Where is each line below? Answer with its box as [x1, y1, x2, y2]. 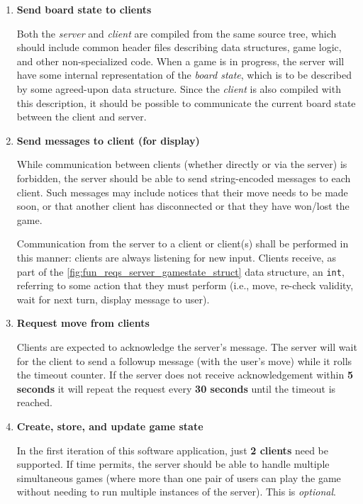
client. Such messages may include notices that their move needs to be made [16, 184, 348, 199]
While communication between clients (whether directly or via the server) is [16, 157, 347, 172]
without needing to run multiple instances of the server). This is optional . [16, 484, 336, 499]
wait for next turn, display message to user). [16, 291, 210, 306]
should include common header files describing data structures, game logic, [16, 40, 342, 55]
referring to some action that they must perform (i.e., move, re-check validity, [16, 278, 354, 293]
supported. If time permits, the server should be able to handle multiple [16, 457, 330, 471]
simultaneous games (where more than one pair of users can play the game [16, 470, 341, 485]
